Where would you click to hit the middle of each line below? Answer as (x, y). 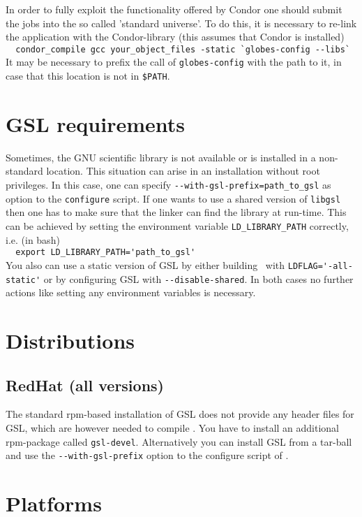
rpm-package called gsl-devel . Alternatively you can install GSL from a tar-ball (179, 441)
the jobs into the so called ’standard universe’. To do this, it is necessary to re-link (181, 23)
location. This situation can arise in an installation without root (183, 171)
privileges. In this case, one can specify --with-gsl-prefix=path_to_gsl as (168, 185)
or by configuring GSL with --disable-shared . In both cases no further (198, 278)
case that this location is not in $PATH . (88, 76)
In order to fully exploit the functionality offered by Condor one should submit (174, 9)
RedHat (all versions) (85, 385)
